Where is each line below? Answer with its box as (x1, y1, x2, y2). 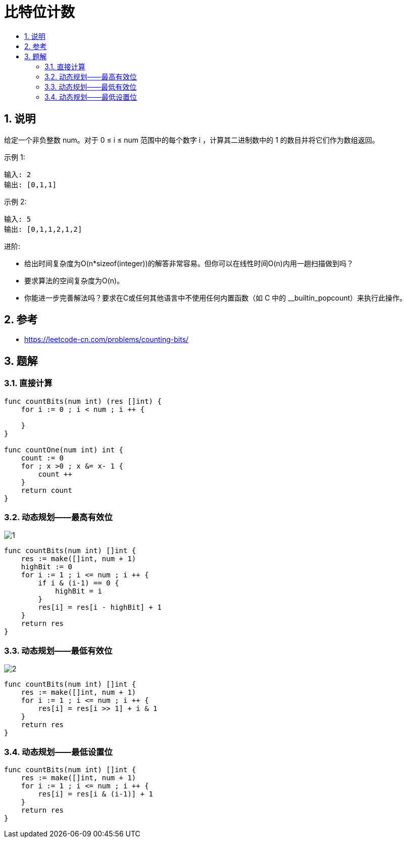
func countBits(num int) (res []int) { (4, 397, 162, 405)
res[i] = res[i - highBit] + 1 (38, 603, 162, 612)
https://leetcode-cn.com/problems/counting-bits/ (24, 335, 189, 344)
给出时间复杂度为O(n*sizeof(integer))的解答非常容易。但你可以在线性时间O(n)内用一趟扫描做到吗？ (24, 259, 353, 268)
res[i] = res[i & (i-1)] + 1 (38, 789, 154, 798)
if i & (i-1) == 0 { (38, 579, 119, 587)
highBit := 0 (21, 563, 72, 571)
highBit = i (55, 587, 102, 596)
